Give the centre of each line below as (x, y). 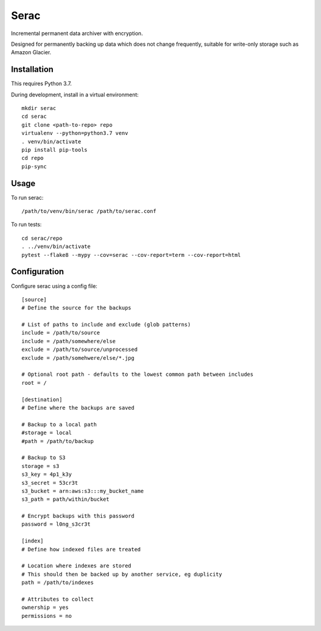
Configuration (37, 271)
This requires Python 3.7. (41, 84)
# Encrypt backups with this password (78, 516)
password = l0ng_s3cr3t (56, 524)
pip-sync (34, 166)
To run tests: (26, 225)
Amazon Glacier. (31, 52)
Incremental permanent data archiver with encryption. (77, 33)
